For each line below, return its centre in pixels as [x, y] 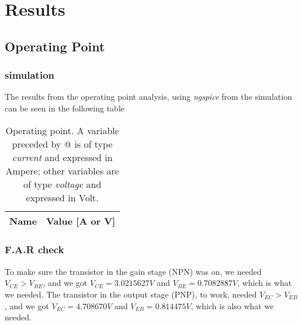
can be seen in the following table [65, 108]
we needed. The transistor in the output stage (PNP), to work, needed [131, 294]
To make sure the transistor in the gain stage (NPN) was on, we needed [133, 271]
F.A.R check [34, 249]
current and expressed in [62, 157]
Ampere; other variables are [62, 170]
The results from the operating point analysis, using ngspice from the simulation [148, 97]
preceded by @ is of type [62, 144]
